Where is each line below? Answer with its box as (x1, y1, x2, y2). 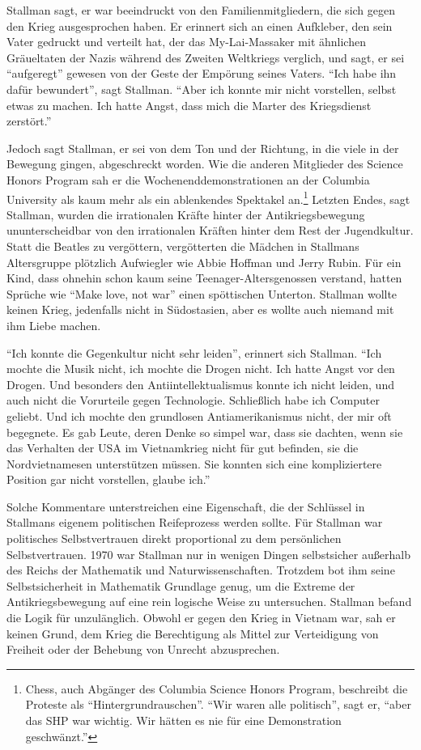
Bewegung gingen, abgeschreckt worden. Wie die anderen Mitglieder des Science (6, 155, 403, 172)
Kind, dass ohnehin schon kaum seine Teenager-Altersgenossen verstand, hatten (6, 269, 402, 286)
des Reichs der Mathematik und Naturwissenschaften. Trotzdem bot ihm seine (6, 561, 395, 578)
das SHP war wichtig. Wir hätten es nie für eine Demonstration (25, 712, 342, 728)
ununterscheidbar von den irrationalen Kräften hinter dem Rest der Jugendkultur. (6, 222, 414, 239)
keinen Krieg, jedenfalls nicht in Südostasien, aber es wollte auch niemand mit (6, 301, 394, 318)
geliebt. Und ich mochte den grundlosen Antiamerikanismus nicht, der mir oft (6, 407, 392, 424)
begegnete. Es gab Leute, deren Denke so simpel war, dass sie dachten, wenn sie (6, 423, 403, 440)
